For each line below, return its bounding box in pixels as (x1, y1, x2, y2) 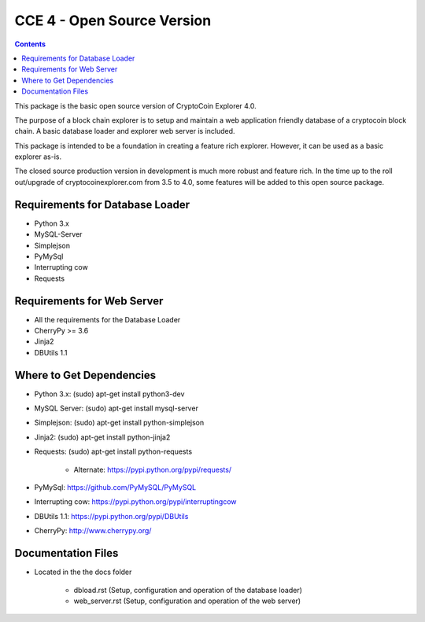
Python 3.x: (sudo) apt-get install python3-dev (34, 389, 185, 399)
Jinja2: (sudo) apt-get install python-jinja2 (34, 432, 171, 442)
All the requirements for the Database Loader (34, 315, 181, 324)
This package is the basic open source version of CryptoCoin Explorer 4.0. (14, 101, 257, 110)
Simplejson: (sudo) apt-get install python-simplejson (34, 418, 205, 428)
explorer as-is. (14, 152, 62, 161)
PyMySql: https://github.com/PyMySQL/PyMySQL (34, 483, 197, 492)
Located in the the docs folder (34, 567, 132, 577)
